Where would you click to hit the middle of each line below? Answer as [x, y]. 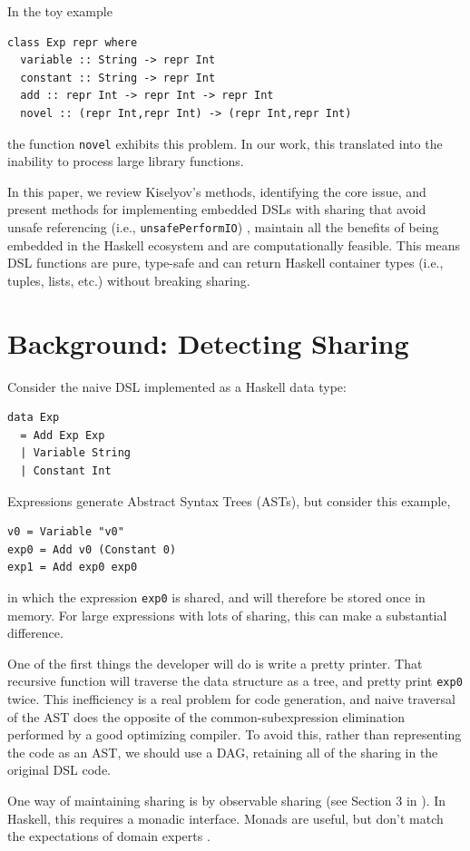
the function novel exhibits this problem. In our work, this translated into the [225, 143]
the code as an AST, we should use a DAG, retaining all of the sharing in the [223, 752]
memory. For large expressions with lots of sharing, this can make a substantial [227, 615]
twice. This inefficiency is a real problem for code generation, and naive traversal [231, 699]
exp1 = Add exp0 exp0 [73, 567]
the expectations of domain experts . [109, 836]
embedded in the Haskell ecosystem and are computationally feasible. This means [234, 245]
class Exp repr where [73, 42]
